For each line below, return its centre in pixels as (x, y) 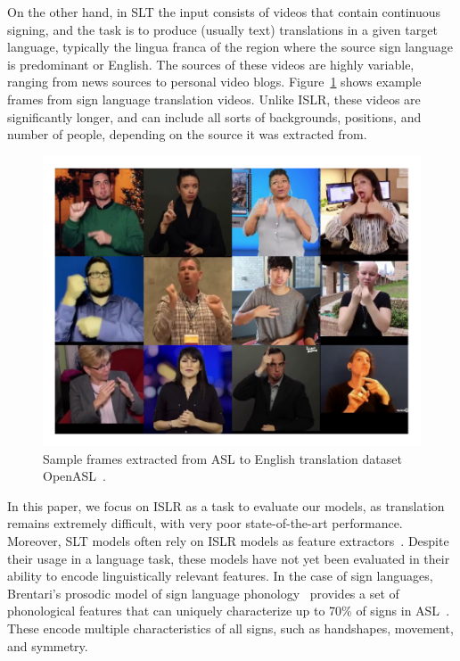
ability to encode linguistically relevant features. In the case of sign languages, (220, 576)
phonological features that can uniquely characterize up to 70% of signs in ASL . (229, 611)
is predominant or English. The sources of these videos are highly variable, (211, 64)
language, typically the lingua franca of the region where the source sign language (230, 47)
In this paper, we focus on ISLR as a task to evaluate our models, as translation (226, 505)
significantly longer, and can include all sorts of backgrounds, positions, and (214, 116)
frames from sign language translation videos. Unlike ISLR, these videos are (214, 99)
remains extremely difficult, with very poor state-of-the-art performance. (205, 523)
